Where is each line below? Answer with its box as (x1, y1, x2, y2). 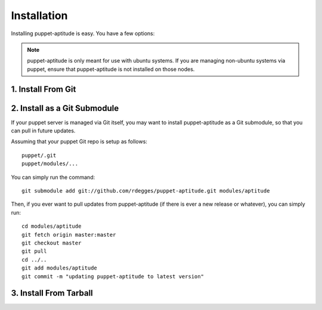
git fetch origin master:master (21, 231, 116, 238)
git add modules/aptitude (21, 265, 98, 271)
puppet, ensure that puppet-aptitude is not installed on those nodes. (27, 66, 195, 73)
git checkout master (21, 239, 82, 246)
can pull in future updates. (11, 127, 76, 134)
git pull (21, 248, 47, 255)
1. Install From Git (11, 84, 76, 94)
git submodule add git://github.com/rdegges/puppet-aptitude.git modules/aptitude (21, 187, 270, 194)
